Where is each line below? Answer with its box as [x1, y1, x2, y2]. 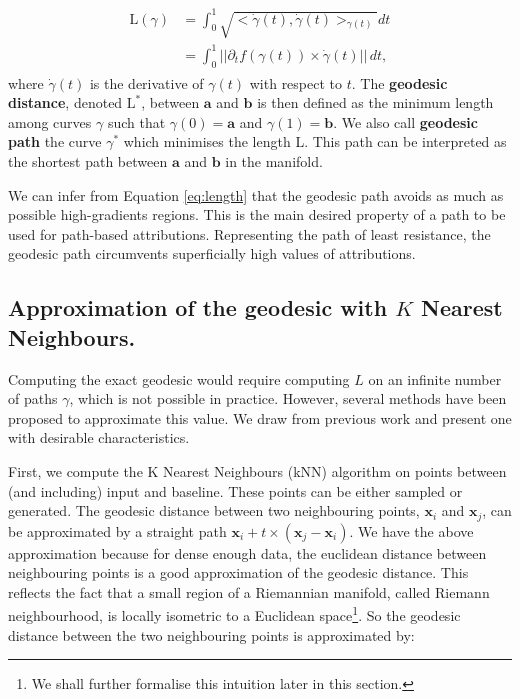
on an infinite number [368, 368, 502, 389]
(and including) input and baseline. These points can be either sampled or [8, 480, 463, 501]
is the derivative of [89, 72, 204, 93]
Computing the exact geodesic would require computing [8, 368, 350, 389]
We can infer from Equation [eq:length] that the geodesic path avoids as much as [8, 184, 504, 205]
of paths [8, 388, 58, 409]
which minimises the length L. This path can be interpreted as [123, 131, 507, 152]
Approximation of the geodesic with [8, 292, 388, 323]
